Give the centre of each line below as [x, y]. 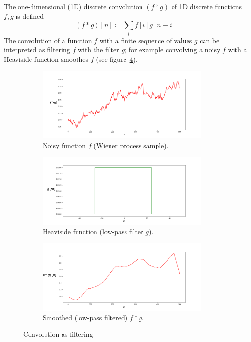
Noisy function [64, 145]
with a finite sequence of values [146, 40]
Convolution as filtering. [59, 334]
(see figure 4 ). [117, 59]
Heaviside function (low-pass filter [93, 231]
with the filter [98, 50]
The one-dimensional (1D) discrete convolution [73, 6]
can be [210, 40]
